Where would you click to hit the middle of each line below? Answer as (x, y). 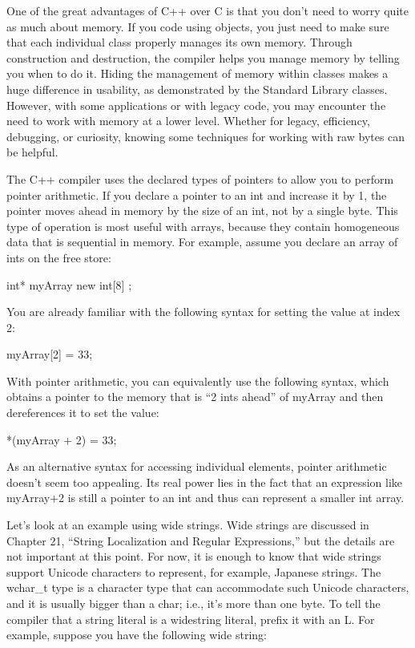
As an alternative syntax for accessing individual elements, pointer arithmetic (197, 466)
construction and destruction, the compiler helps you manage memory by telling (203, 57)
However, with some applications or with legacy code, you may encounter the (196, 105)
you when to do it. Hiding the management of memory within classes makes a (197, 73)
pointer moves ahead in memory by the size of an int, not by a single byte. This (202, 211)
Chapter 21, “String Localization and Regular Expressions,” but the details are (201, 540)
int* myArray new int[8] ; (69, 284)
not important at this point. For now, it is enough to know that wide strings (194, 556)
